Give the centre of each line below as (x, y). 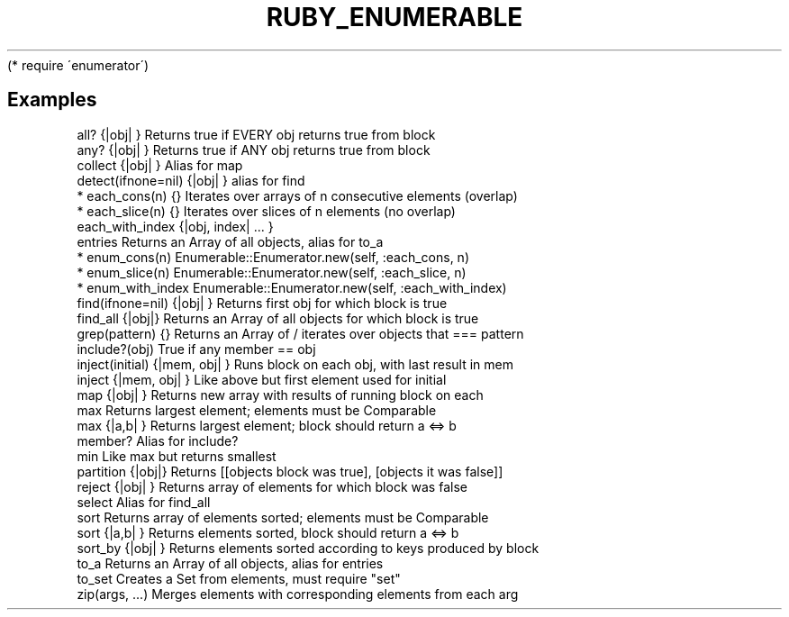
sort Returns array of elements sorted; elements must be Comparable (283, 517)
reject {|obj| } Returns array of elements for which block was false (272, 486)
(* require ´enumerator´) (78, 65)
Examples (52, 100)
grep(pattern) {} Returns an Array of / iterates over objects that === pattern (300, 333)
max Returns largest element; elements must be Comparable (257, 410)
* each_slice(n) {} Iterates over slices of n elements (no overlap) (266, 211)
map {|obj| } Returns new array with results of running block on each (280, 395)
